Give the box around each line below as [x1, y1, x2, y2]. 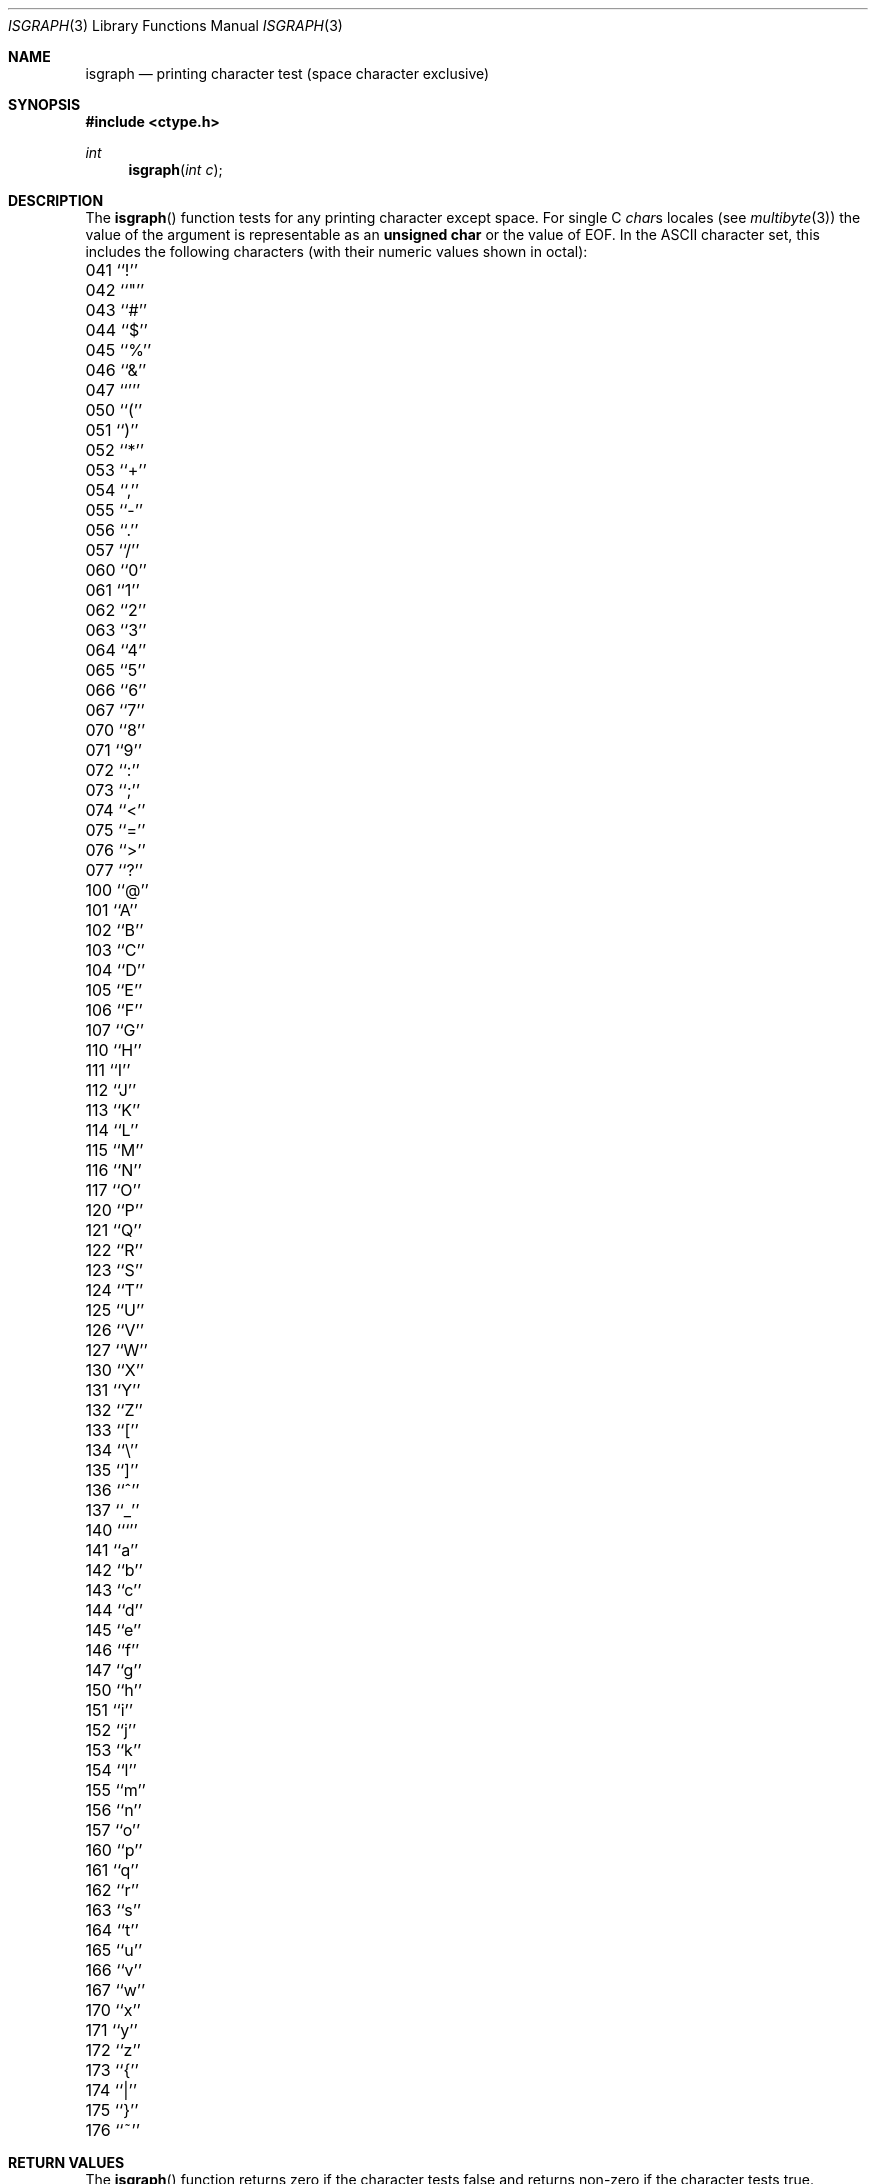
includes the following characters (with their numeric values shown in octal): [85, 243, 588, 260]
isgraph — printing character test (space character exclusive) [85, 65, 490, 82]
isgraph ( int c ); [128, 161, 223, 178]
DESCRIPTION [8, 192, 104, 209]
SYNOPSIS [8, 96, 81, 113]
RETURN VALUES [8, 2154, 125, 2171]
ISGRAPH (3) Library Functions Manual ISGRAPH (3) [8, 17, 343, 34]
